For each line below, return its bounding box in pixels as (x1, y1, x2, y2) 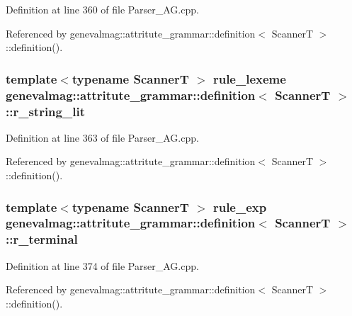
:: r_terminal (6, 230, 78, 248)
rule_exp (212, 198, 267, 215)
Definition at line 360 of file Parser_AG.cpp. (6, 2, 199, 16)
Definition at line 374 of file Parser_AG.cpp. (6, 258, 199, 273)
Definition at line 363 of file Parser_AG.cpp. (6, 130, 199, 145)
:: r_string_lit (6, 102, 85, 120)
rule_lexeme (212, 69, 286, 87)
